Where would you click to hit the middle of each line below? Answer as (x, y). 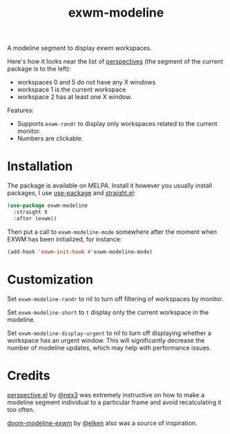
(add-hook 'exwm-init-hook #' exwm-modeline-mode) (80, 252)
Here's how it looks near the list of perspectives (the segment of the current (115, 62)
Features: (21, 110)
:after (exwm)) (35, 218)
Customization (50, 279)
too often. (21, 409)
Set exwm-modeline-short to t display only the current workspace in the (108, 312)
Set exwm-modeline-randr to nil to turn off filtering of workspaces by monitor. (115, 298)
